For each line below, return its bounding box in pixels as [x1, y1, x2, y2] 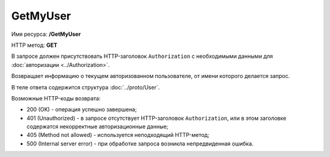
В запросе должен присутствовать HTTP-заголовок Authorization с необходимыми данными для [11, 52, 273, 60]
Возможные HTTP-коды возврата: [11, 94, 101, 102]
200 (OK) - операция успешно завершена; [26, 106, 137, 113]
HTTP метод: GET [11, 41, 57, 49]
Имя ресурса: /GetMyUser [11, 30, 81, 38]
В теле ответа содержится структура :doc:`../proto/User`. [11, 83, 160, 91]
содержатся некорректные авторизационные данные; [26, 123, 169, 130]
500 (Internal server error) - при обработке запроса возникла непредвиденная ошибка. [26, 140, 254, 147]
